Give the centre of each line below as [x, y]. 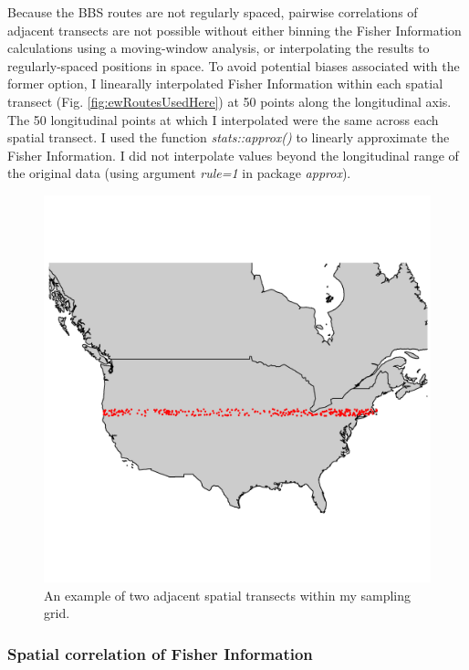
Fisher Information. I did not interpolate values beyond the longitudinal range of [233, 155]
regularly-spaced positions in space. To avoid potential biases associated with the [234, 65]
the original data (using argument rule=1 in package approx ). [179, 173]
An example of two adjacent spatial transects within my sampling [228, 595]
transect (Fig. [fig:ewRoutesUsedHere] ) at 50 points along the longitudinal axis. [229, 101]
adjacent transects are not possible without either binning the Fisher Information [234, 30]
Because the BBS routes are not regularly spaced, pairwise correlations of [213, 12]
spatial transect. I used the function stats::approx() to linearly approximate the [229, 137]
